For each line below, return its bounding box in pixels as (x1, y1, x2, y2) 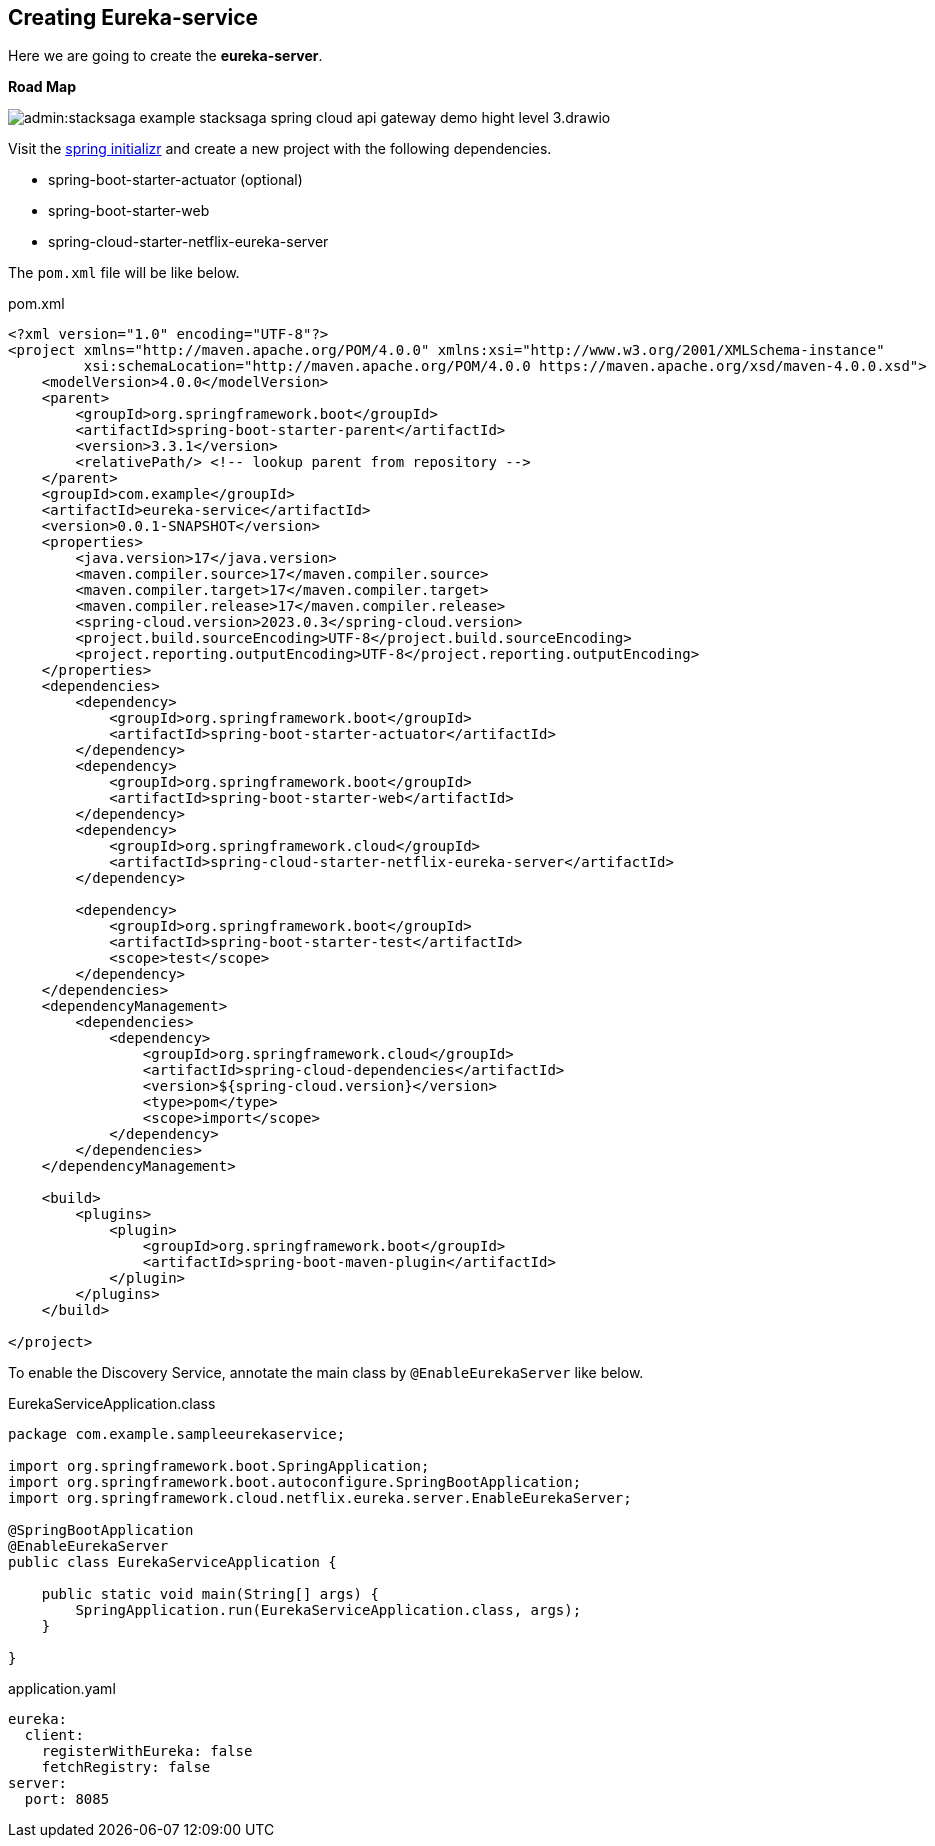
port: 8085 (24, 1791, 110, 1808)
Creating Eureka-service (8, 5, 259, 30)
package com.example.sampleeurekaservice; (8, 1426, 346, 1443)
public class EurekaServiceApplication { (8, 1554, 337, 1571)
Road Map (8, 78, 77, 96)
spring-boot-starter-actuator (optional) (48, 171, 303, 189)
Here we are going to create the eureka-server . (8, 47, 323, 65)
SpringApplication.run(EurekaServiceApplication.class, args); (75, 1602, 582, 1619)
